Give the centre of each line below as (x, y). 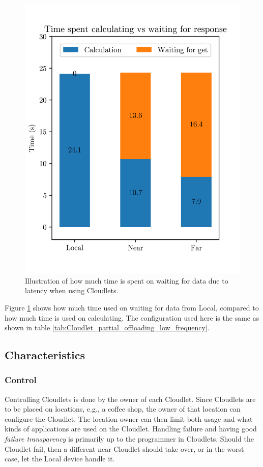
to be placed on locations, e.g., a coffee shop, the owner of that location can (123, 409)
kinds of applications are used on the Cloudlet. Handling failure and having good (131, 429)
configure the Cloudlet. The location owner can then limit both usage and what (129, 418)
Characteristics (45, 355)
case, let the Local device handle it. (60, 459)
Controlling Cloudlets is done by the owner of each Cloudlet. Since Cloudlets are (130, 399)
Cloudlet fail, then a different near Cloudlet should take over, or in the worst (124, 448)
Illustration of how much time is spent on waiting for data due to (127, 280)
